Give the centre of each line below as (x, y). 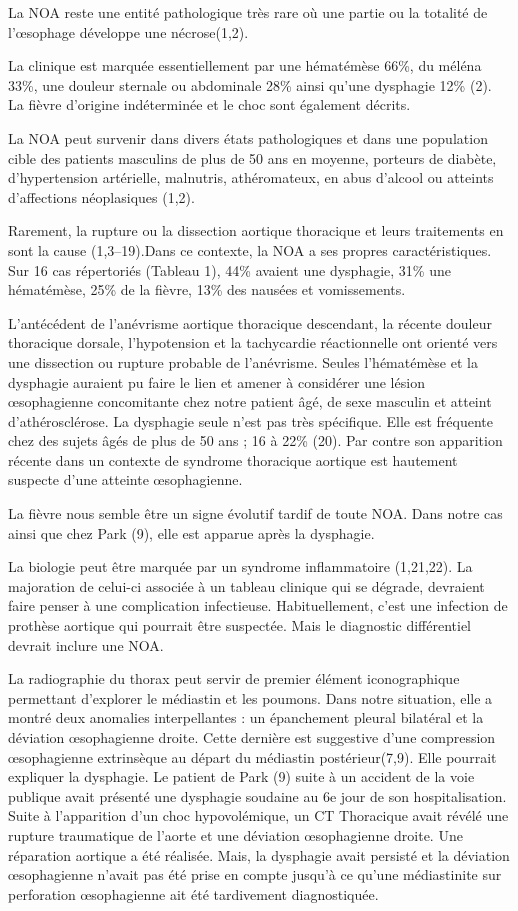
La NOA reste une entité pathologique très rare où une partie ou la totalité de (248, 12)
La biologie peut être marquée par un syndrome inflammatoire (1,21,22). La (240, 566)
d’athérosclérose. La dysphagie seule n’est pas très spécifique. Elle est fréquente (250, 420)
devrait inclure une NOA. (86, 644)
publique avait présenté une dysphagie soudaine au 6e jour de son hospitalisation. (257, 795)
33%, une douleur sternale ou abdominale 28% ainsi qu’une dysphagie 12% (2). (250, 84)
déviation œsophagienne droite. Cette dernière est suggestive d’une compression (252, 737)
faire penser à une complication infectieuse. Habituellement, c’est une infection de (258, 605)
